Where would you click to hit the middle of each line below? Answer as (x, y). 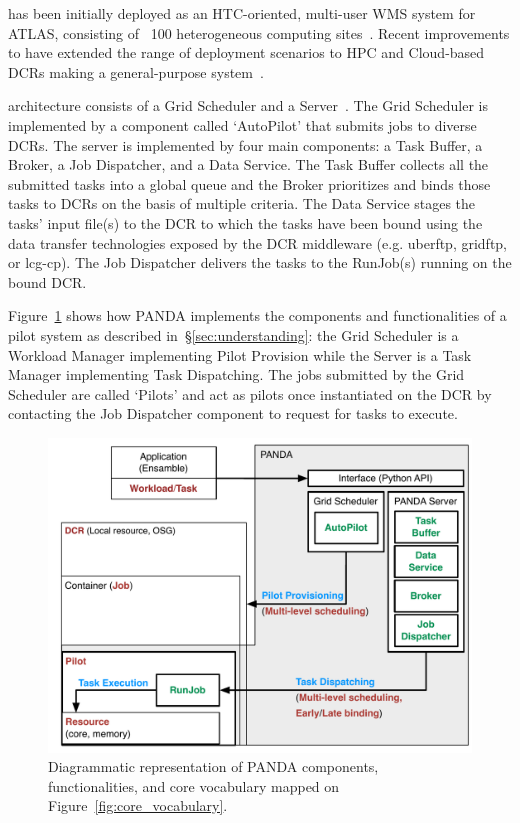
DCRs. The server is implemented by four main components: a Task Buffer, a (245, 144)
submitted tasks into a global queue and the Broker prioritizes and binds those (249, 183)
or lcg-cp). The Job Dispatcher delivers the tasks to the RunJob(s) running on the (260, 262)
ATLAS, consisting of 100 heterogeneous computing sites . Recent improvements (259, 32)
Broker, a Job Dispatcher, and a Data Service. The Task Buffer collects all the (248, 164)
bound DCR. (47, 281)
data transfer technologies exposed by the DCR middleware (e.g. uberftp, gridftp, (258, 242)
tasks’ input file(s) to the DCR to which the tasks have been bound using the (245, 222)
